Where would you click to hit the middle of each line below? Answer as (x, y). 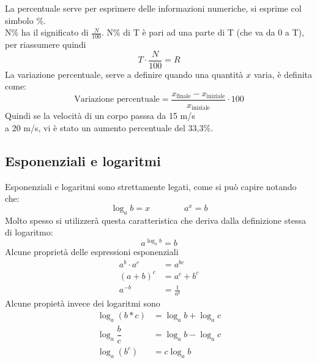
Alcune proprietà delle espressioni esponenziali (92, 252)
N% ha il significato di (47, 32)
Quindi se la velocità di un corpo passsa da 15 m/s (100, 116)
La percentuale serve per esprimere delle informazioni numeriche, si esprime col (153, 8)
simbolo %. (25, 20)
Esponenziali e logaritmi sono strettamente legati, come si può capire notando (151, 186)
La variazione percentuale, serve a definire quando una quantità (124, 74)
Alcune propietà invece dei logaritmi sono (83, 303)
